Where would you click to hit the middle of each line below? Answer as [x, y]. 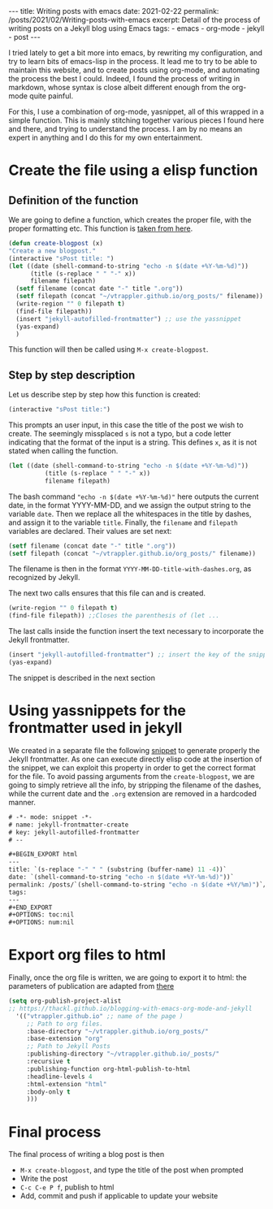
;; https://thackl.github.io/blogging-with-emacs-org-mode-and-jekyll [130, 1008]
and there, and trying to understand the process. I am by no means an [126, 129]
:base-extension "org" [65, 1039]
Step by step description [72, 375]
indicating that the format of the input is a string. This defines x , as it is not [133, 442]
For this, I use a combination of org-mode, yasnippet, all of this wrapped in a [136, 112]
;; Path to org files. [65, 1024]
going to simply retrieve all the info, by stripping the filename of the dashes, [135, 785]
